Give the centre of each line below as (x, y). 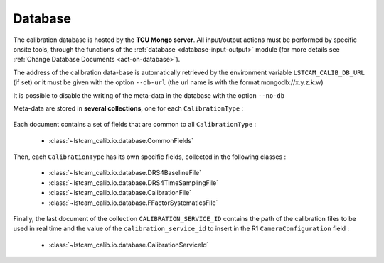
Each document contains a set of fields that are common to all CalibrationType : (135, 125)
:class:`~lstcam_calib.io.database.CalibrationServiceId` (129, 245)
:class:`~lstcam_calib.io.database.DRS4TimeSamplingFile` (134, 183)
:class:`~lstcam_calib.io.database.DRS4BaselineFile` (125, 173)
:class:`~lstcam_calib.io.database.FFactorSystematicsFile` (133, 203)
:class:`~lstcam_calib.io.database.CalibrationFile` (120, 193)
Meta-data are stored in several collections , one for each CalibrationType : (128, 108)
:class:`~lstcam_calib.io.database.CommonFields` (121, 140)
